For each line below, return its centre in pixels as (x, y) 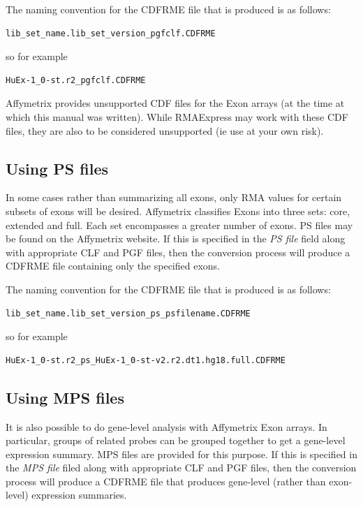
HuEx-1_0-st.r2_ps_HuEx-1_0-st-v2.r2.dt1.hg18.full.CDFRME (146, 360)
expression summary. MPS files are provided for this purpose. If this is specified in (181, 454)
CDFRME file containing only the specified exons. (113, 266)
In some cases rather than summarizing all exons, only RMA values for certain (174, 197)
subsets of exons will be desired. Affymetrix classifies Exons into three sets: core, (178, 211)
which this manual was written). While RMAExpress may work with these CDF (177, 116)
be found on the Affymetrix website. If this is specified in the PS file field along (176, 238)
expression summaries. (79, 495)
